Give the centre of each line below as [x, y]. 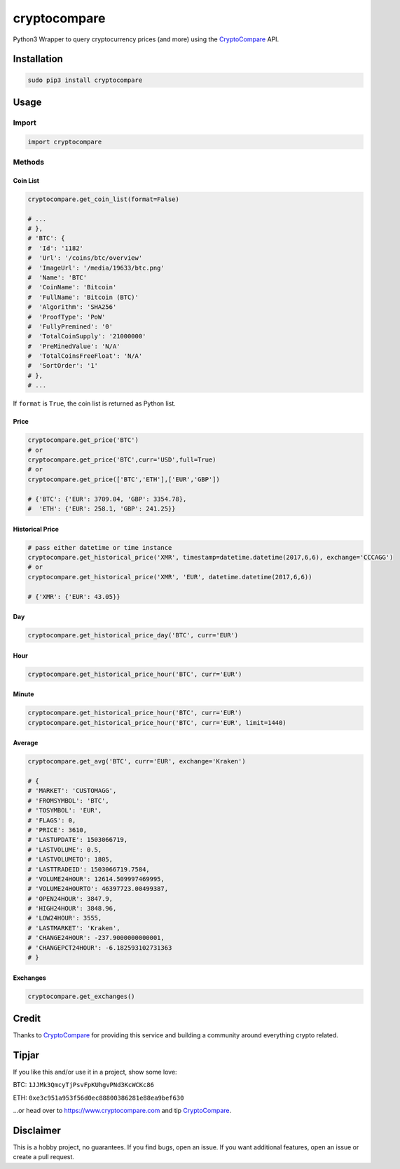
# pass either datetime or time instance [100, 547]
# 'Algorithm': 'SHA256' [72, 307]
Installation [38, 59]
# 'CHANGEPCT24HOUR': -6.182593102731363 [100, 948]
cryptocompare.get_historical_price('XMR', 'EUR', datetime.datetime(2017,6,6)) [170, 577]
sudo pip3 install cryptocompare [85, 80]
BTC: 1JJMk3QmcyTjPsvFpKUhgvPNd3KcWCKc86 [83, 1085]
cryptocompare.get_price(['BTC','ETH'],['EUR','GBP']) [124, 479]
